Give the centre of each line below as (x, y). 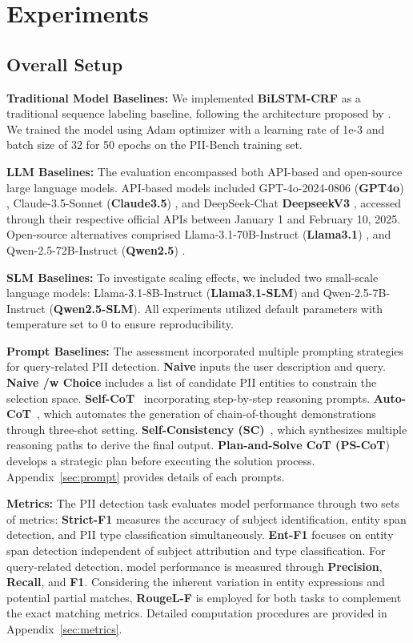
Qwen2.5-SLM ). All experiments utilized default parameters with (218, 308)
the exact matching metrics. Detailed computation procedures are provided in (197, 613)
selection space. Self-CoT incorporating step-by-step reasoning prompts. (188, 398)
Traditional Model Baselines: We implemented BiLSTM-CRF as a (184, 97)
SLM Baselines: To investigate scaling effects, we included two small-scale (192, 277)
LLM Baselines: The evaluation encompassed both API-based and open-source (204, 171)
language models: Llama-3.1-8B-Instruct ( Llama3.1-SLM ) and (163, 293)
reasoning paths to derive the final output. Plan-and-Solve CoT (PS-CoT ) (198, 445)
